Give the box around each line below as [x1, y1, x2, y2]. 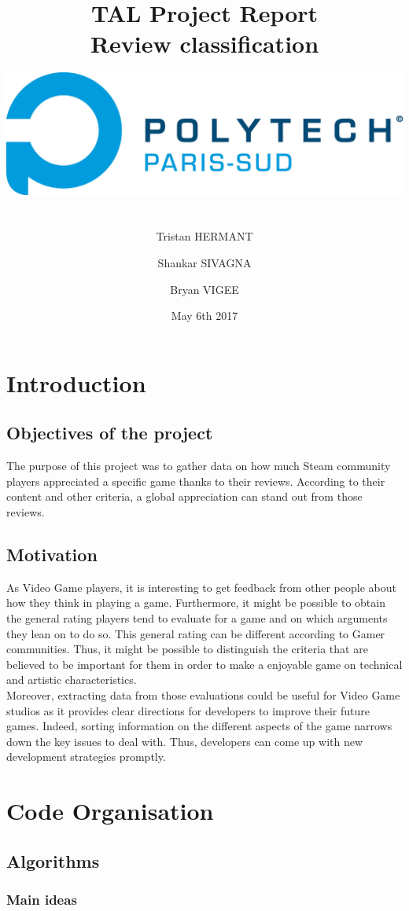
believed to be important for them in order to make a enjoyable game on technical [6, 656, 403, 672]
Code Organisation [6, 795, 214, 827]
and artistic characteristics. [6, 671, 137, 688]
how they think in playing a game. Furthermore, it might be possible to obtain [6, 594, 385, 611]
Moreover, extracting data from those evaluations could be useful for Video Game [6, 686, 400, 703]
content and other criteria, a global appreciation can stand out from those [6, 488, 363, 505]
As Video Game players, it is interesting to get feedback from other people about [6, 579, 396, 595]
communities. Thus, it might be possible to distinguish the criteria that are [6, 641, 368, 657]
